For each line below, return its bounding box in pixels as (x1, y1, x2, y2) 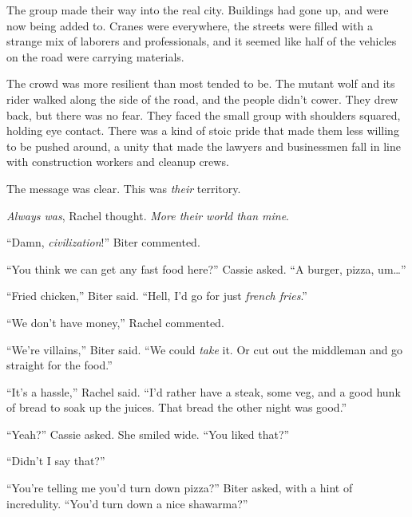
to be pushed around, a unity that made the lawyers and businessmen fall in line (6, 137, 401, 154)
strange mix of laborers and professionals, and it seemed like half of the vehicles (6, 33, 397, 49)
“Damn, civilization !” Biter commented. (6, 234, 200, 251)
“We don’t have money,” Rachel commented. (6, 314, 224, 330)
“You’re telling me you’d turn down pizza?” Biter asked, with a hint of (6, 480, 353, 496)
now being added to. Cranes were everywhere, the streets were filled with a (6, 17, 373, 34)
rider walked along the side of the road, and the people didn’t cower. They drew (6, 90, 398, 107)
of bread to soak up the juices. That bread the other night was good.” (6, 399, 347, 416)
